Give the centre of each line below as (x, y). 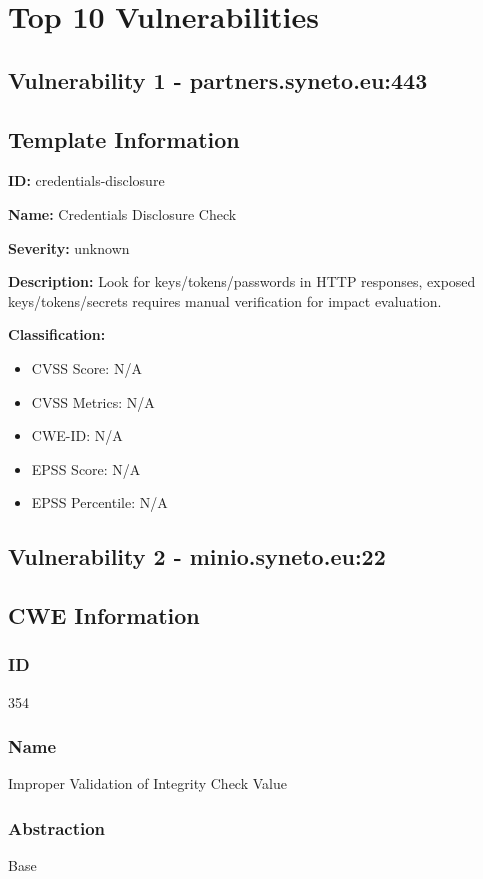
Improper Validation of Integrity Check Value (147, 783)
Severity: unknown (69, 247)
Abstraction (57, 828)
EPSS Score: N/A (86, 468)
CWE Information (104, 615)
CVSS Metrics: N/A (93, 401)
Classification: (57, 334)
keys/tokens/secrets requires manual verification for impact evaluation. (225, 300)
